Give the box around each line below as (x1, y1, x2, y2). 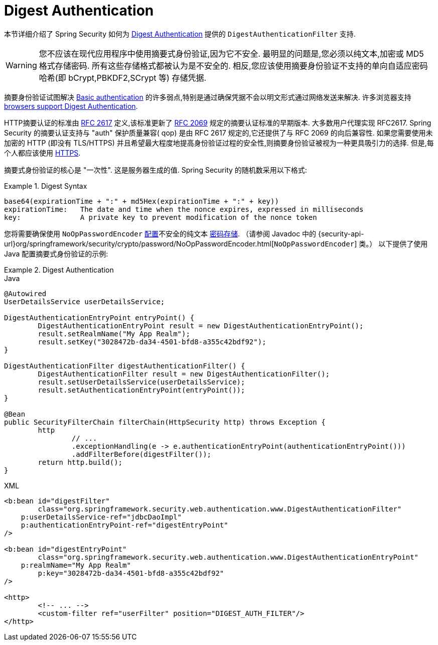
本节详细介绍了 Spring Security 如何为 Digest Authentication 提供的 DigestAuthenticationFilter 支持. (4, 29, 356, 38)
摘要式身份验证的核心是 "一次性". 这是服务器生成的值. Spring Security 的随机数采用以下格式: (4, 165, 307, 174)
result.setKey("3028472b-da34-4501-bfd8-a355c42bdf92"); (38, 337, 266, 346)
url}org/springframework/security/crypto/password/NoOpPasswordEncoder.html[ (4, 239, 274, 248)
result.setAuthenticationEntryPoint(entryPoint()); (38, 385, 245, 394)
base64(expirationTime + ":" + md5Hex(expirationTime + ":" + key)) (4, 197, 279, 205)
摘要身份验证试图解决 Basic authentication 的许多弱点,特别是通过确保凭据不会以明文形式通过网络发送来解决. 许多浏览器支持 (4, 92, 411, 101)
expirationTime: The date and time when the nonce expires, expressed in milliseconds (4, 205, 364, 213)
